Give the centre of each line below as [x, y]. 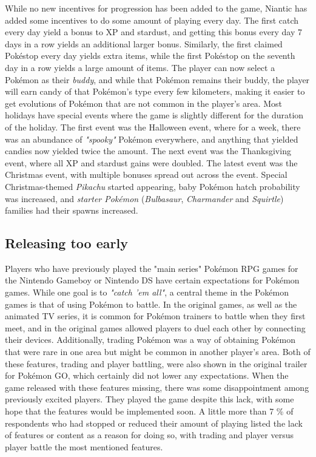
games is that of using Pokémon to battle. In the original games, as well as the [151, 304]
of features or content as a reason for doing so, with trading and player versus [149, 435]
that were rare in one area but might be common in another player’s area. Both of [158, 352]
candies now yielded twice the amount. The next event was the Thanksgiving [148, 151]
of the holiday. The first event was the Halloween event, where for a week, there [153, 127]
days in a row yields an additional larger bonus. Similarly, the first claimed [144, 43]
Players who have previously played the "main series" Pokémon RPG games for [152, 268]
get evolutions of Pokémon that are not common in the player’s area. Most [144, 103]
